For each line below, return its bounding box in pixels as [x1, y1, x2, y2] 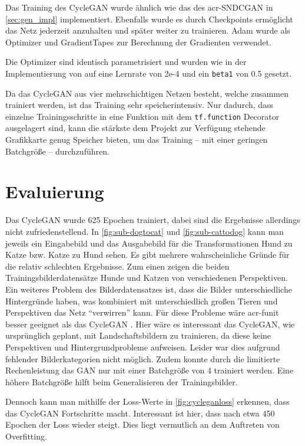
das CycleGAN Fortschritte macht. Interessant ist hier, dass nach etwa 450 [5, 406, 275, 419]
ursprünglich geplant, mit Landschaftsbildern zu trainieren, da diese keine [5, 329, 271, 342]
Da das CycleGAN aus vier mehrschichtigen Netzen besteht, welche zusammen [5, 87, 289, 99]
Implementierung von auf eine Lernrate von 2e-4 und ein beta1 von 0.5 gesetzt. [5, 67, 292, 79]
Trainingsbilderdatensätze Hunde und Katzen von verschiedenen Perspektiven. [5, 271, 288, 284]
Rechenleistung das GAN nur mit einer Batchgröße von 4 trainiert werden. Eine [5, 364, 294, 376]
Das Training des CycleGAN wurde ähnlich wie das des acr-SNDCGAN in [5, 1, 273, 13]
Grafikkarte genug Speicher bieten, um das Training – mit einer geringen [5, 133, 268, 146]
